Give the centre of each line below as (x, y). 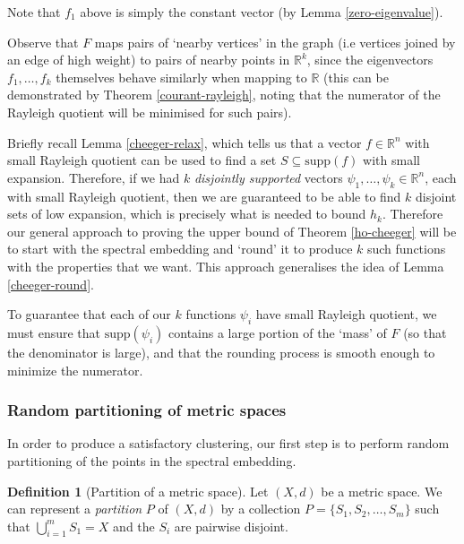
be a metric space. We (382, 491)
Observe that (43, 42)
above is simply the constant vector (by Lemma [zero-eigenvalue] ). (262, 12)
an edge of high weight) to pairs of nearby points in (149, 60)
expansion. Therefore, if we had (94, 177)
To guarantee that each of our (89, 314)
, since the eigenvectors (370, 60)
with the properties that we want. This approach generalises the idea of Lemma (226, 266)
